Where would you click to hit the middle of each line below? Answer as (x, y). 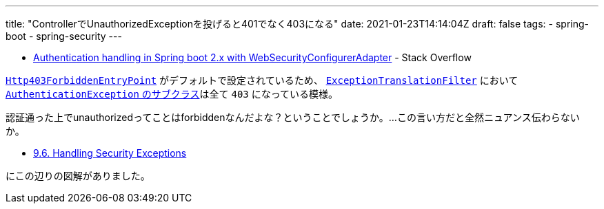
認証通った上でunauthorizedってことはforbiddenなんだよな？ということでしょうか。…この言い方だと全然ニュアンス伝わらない (293, 117)
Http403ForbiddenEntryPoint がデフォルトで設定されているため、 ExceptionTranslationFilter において (262, 80)
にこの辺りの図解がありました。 (78, 176)
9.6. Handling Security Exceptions (110, 153)
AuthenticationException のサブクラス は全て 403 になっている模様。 (172, 94)
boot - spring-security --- (64, 36)
